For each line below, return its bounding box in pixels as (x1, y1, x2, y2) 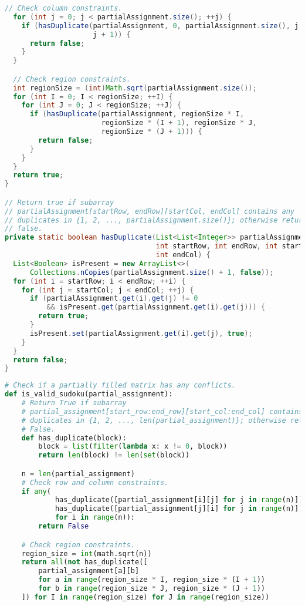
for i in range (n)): (55, 513, 135, 522)
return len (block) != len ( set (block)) (38, 451, 190, 460)
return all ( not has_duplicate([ (21, 558, 148, 567)
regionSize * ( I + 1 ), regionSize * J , (101, 119, 257, 127)
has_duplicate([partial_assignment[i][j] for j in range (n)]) (55, 496, 303, 504)
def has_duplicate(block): (21, 433, 127, 442)
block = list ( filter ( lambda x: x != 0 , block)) (38, 442, 228, 451)
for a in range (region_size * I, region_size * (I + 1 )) (38, 575, 265, 584)
